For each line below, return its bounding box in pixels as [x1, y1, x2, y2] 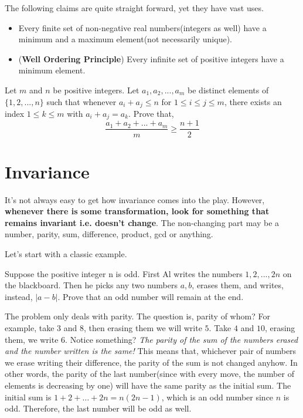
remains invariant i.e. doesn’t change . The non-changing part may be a [5, 216, 280, 228]
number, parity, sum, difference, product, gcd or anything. [5, 228, 213, 240]
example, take [5, 322, 55, 333]
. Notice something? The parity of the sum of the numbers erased [65, 333, 298, 345]
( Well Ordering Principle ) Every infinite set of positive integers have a [18, 52, 284, 65]
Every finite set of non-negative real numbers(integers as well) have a [18, 21, 267, 33]
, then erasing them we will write [83, 322, 202, 333]
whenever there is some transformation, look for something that [5, 205, 270, 217]
